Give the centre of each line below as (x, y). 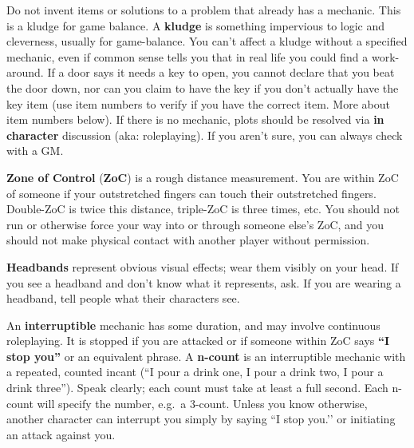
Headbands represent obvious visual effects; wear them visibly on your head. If (203, 266)
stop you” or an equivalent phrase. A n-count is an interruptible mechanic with (206, 356)
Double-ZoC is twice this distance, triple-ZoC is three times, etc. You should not (203, 209)
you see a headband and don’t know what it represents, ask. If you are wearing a (204, 282)
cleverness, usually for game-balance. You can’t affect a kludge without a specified (207, 41)
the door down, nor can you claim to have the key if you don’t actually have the (203, 87)
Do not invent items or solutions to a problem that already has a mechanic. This (204, 10)
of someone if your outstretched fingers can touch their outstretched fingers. (191, 193)
